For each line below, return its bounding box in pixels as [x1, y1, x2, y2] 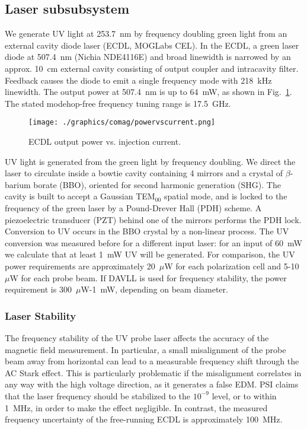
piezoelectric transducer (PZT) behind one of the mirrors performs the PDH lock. [5, 213, 302, 225]
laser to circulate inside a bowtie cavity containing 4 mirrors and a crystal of [5, 167, 283, 179]
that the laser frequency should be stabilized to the [5, 389, 190, 402]
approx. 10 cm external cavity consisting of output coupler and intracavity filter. [5, 62, 299, 74]
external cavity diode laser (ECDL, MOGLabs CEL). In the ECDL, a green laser [5, 39, 299, 51]
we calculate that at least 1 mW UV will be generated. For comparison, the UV [5, 248, 295, 260]
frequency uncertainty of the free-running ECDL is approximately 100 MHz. [5, 413, 283, 425]
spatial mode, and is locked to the [164, 190, 287, 202]
